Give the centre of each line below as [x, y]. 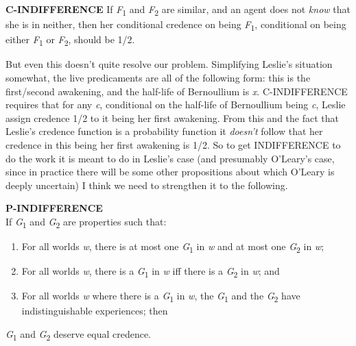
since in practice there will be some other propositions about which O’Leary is [170, 172]
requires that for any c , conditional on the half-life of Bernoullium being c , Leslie [176, 104]
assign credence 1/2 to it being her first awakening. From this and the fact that [172, 118]
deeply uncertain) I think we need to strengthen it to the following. [147, 185]
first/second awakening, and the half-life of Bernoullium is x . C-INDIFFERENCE [177, 91]
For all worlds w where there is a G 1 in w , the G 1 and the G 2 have [161, 297]
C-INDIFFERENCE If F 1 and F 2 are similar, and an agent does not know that [178, 10]
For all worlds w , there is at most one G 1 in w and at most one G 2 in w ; [173, 247]
